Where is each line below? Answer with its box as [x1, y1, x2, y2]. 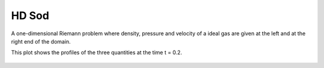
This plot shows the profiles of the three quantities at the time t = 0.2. [11, 49, 182, 56]
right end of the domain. [11, 38, 71, 45]
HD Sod [11, 9, 49, 22]
